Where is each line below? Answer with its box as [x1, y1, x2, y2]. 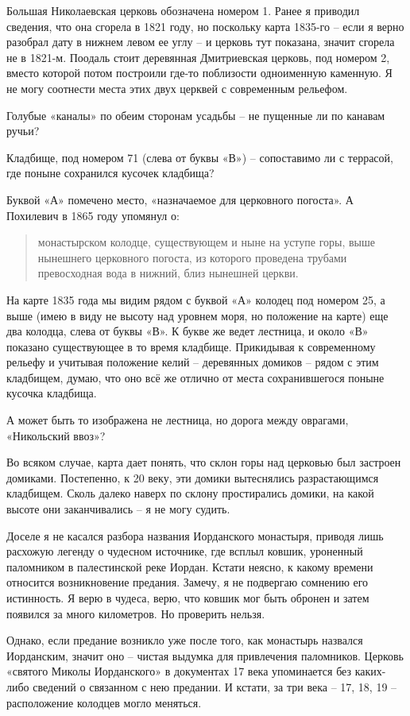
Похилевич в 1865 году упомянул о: [6, 207, 180, 223]
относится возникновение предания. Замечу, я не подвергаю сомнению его [6, 574, 369, 590]
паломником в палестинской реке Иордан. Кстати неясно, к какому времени [6, 558, 373, 575]
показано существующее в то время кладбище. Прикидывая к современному [6, 338, 376, 354]
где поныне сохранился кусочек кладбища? [6, 164, 215, 181]
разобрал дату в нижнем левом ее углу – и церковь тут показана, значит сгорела [6, 33, 395, 50]
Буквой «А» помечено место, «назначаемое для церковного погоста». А [6, 191, 354, 207]
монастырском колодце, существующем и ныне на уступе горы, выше [37, 234, 376, 250]
